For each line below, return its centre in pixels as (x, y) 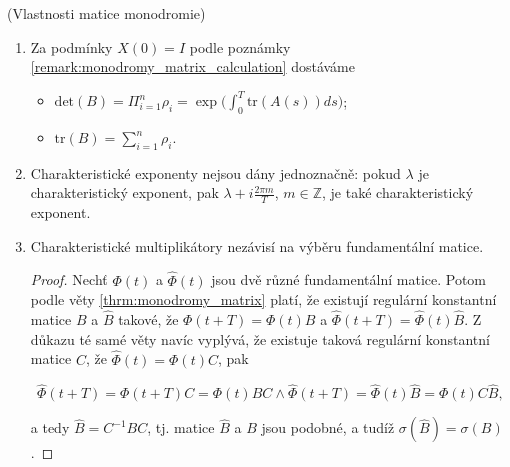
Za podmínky (71, 46)
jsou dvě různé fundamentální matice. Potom (349, 279)
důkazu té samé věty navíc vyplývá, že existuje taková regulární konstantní (260, 338)
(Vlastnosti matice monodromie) (106, 13)
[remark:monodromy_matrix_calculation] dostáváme (193, 66)
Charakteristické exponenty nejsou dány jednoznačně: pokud (215, 172)
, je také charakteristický (398, 192)
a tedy (50, 427)
